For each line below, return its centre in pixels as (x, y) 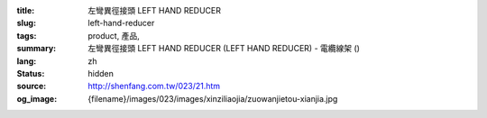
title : (26, 10)
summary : (37, 49)
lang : (27, 61)
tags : (27, 35)
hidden (101, 73)
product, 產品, (114, 35)
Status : (31, 73)
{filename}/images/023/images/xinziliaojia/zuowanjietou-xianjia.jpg (213, 98)
